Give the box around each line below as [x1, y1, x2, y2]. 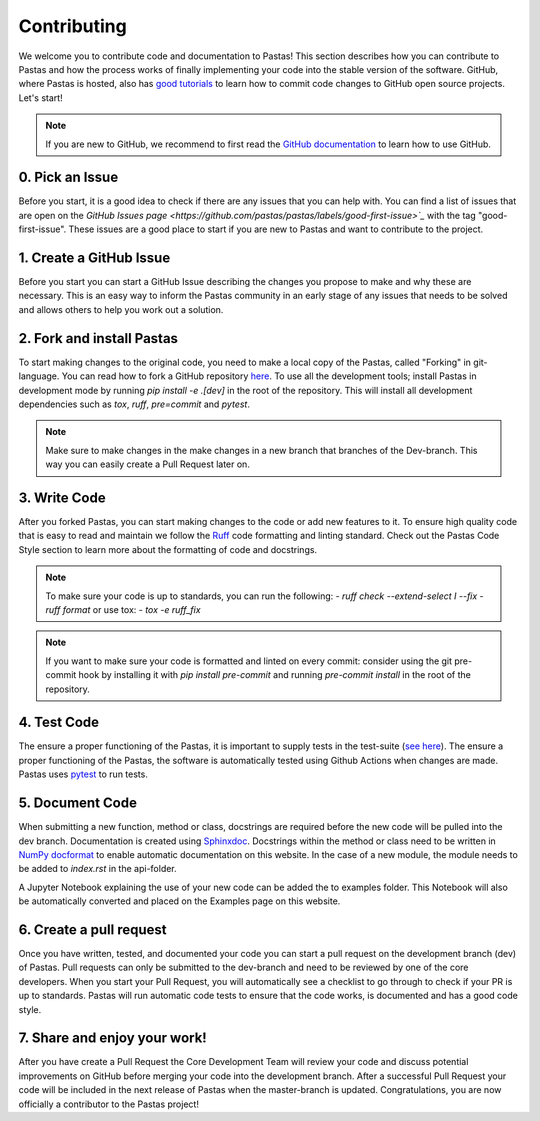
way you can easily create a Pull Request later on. [45, 458, 250, 470]
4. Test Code [18, 714, 100, 731]
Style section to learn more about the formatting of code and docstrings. [18, 543, 318, 555]
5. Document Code [18, 795, 137, 812]
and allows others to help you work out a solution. [18, 303, 224, 315]
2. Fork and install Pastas [18, 330, 179, 347]
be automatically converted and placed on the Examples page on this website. [18, 895, 341, 907]
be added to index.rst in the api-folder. [18, 863, 177, 875]
